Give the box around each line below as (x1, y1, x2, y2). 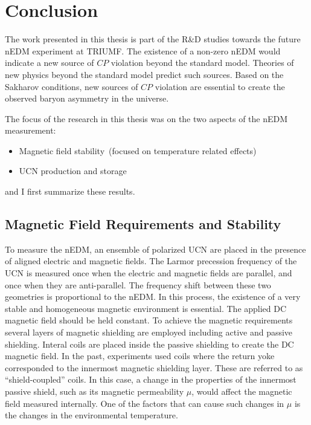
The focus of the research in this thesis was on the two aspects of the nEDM (5, 112, 288, 125)
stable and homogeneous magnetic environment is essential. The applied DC (5, 302, 287, 314)
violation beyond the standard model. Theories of (111, 56, 294, 69)
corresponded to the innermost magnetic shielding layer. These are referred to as (5, 361, 303, 374)
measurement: (5, 124, 56, 137)
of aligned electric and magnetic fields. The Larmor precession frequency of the (5, 255, 297, 267)
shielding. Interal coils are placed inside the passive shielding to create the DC (5, 337, 294, 350)
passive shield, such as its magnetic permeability (5, 384, 184, 397)
